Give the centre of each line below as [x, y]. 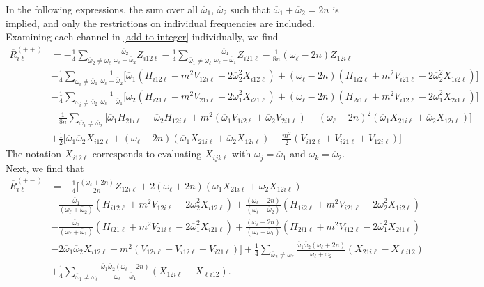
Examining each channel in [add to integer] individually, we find [142, 37]
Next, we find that [45, 168]
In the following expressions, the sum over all [102, 9]
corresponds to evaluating [147, 154]
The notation [34, 154]
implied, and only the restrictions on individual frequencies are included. [160, 23]
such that [250, 9]
